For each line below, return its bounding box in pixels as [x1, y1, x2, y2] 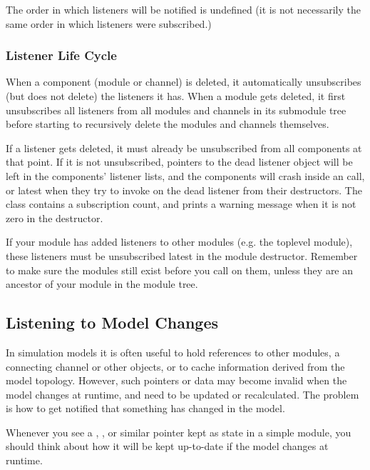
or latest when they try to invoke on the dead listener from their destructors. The [6, 182, 362, 197]
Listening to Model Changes [6, 311, 218, 334]
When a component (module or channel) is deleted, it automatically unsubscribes [6, 74, 361, 89]
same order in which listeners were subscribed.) [6, 16, 212, 31]
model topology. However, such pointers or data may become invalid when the [6, 373, 347, 388]
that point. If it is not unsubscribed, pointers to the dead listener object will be [6, 154, 353, 169]
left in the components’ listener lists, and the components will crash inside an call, [6, 168, 365, 183]
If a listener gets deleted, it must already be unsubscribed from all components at [6, 140, 362, 155]
